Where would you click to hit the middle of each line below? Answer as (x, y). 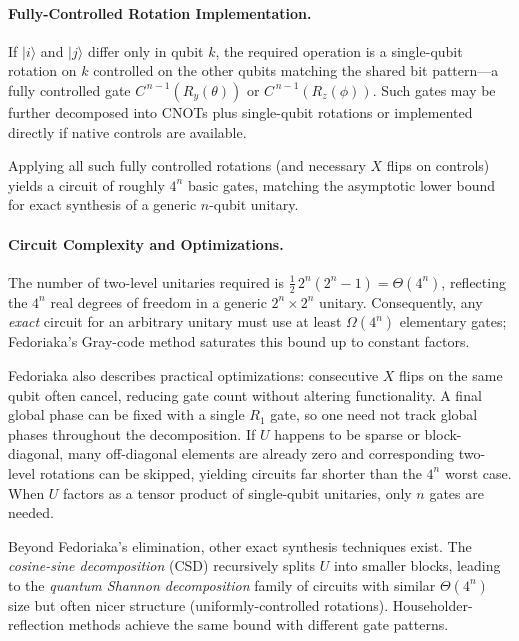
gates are (456, 492)
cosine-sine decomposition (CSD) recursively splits (161, 565)
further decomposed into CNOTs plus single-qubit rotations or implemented (240, 111)
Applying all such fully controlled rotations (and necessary (187, 165)
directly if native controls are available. (127, 131)
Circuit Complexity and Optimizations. (146, 243)
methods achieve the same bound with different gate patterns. (258, 624)
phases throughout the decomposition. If (132, 433)
